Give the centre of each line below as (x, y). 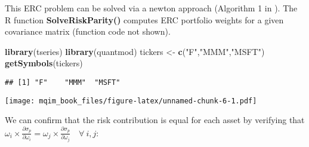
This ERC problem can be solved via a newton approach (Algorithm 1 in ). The (151, 8)
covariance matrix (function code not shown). (88, 31)
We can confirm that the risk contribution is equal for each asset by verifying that (155, 120)
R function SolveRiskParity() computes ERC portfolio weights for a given (144, 19)
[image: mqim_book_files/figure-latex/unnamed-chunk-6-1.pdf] (131, 101)
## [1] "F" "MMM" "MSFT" (63, 82)
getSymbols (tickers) (44, 63)
